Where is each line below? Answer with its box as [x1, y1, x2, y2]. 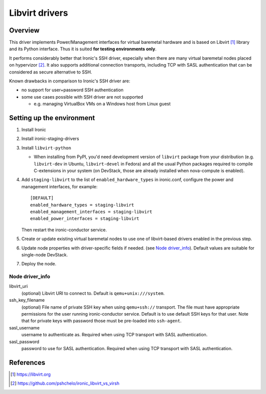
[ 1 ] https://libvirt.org [10, 371, 51, 377]
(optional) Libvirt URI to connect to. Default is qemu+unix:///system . [21, 290, 165, 296]
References [9, 358, 45, 367]
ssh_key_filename [9, 297, 45, 303]
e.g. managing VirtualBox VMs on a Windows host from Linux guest [33, 101, 171, 107]
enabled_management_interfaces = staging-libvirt [30, 209, 153, 215]
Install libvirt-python [21, 144, 71, 150]
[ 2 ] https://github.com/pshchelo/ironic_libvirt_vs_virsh [10, 380, 120, 387]
